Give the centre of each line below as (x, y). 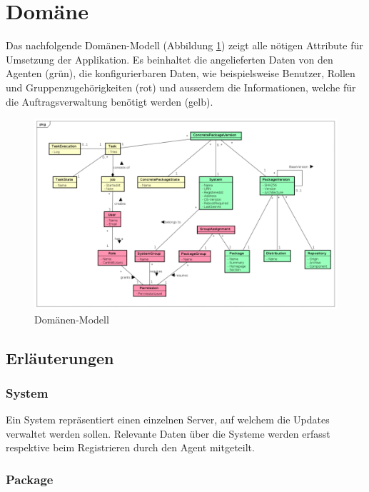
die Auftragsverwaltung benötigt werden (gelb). (110, 101)
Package (30, 479)
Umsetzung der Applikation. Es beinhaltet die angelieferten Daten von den (170, 59)
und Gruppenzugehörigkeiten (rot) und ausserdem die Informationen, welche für (181, 87)
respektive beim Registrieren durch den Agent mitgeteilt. (130, 447)
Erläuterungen (60, 357)
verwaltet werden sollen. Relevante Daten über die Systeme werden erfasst (168, 433)
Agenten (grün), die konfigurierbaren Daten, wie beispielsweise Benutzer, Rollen (181, 73)
